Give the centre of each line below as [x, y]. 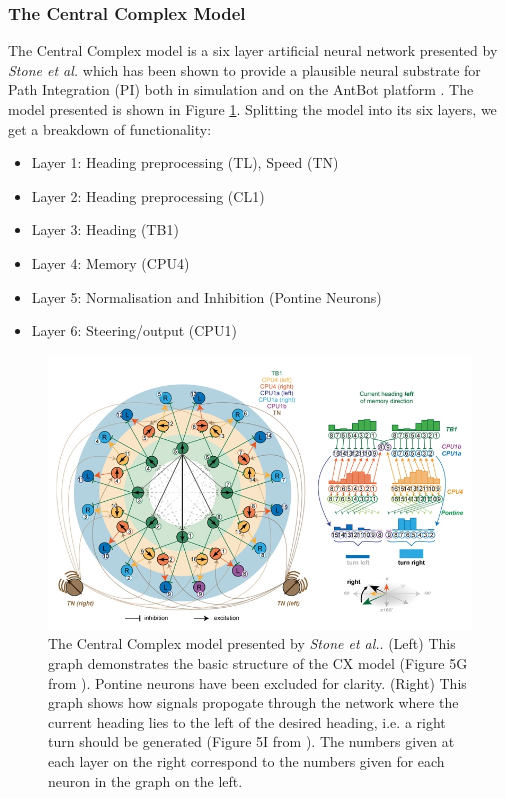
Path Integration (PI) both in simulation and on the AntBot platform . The [241, 89]
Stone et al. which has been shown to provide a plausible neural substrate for [244, 69]
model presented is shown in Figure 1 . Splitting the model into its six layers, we [252, 109]
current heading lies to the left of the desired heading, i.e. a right [247, 721]
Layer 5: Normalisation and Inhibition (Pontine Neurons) [206, 296]
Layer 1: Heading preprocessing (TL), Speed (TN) [185, 162]
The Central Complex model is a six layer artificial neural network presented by [253, 50]
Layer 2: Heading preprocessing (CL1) [148, 195]
